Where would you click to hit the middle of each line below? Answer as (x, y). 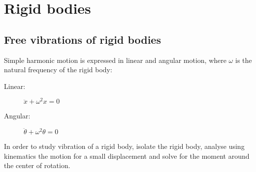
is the (243, 60)
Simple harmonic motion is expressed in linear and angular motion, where (115, 60)
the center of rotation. (37, 165)
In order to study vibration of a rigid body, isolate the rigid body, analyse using (124, 146)
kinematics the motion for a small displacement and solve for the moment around (127, 156)
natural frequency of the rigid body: (58, 70)
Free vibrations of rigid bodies (82, 39)
